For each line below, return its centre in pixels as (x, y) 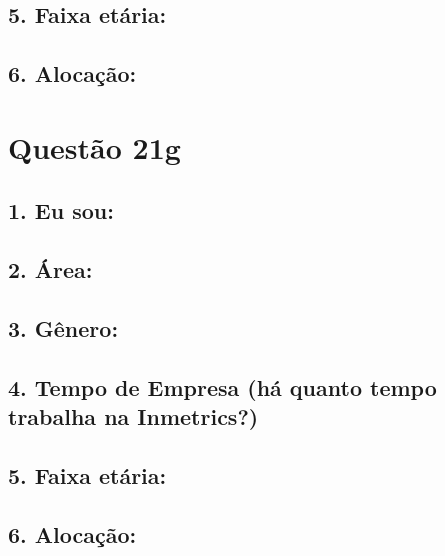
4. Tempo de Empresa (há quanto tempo (222, 386)
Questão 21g (94, 146)
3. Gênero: (63, 327)
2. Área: (50, 269)
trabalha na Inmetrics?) (133, 416)
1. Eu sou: (61, 210)
